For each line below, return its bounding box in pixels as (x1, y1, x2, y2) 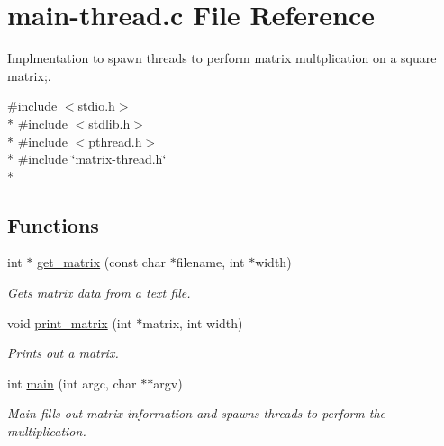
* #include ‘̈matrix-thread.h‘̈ (7, 149, 167, 168)
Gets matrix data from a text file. (7, 283, 191, 302)
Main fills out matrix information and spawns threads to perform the (7, 404, 385, 423)
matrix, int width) (142, 313, 243, 332)
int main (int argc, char (7, 373, 137, 392)
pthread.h (88, 131, 142, 150)
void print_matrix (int (7, 313, 132, 332)
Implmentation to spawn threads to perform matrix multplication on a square (7, 49, 437, 67)
